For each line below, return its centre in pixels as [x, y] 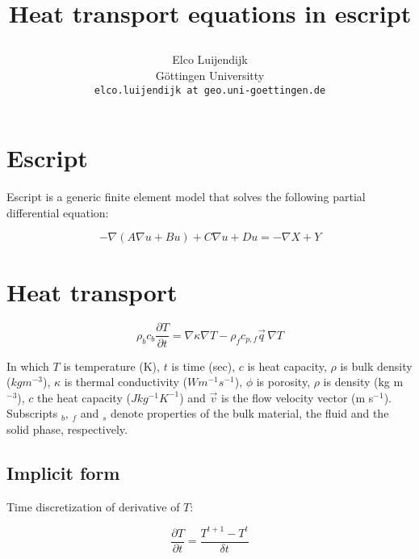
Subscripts [32, 413]
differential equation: [58, 212]
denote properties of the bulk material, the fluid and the [249, 413]
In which [28, 366]
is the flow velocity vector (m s [297, 397]
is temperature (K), [111, 366]
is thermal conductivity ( [126, 382]
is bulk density [376, 366]
